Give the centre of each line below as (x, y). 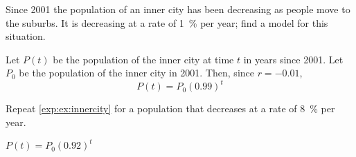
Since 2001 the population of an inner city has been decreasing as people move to (178, 9)
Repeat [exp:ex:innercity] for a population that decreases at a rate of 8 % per (170, 108)
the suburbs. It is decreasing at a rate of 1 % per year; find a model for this (167, 22)
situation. (26, 36)
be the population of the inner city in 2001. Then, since (136, 73)
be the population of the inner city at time (143, 59)
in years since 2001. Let (293, 59)
